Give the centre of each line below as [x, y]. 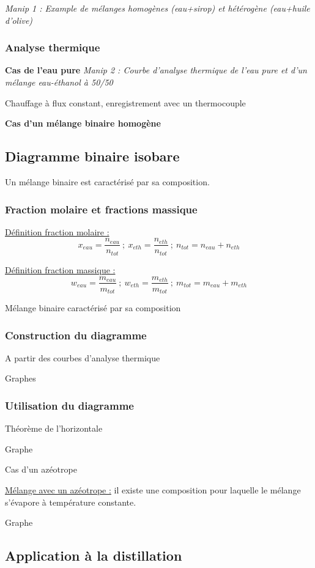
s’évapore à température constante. [71, 502]
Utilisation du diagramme [69, 405]
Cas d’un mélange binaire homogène [83, 123]
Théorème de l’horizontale [54, 428]
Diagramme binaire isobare [92, 156]
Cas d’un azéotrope [41, 469]
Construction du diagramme [76, 335]
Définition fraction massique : [60, 269]
